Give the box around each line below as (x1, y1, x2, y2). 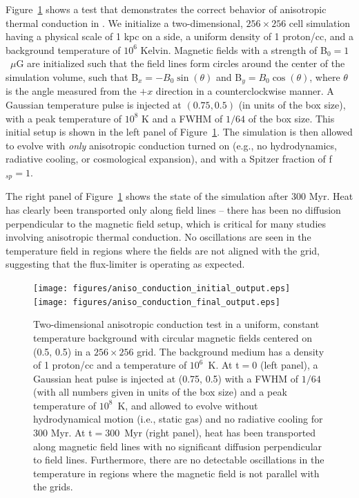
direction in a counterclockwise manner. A (155, 84, 334, 98)
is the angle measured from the (6, 84, 137, 98)
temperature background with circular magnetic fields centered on (33, 330, 312, 344)
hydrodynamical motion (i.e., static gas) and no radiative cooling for (33, 412, 323, 426)
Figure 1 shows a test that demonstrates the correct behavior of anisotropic (6, 2, 327, 16)
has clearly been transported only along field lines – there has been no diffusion (6, 203, 341, 217)
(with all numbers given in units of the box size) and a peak (33, 385, 287, 399)
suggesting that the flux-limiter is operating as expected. (6, 257, 245, 271)
